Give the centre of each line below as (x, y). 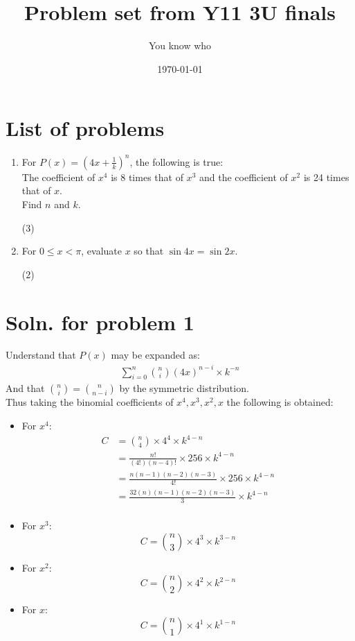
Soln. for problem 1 (100, 322)
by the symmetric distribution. (184, 388)
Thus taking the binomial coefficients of (90, 402)
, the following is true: (176, 161)
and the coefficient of (243, 177)
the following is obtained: (280, 402)
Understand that (41, 355)
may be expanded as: (155, 355)
